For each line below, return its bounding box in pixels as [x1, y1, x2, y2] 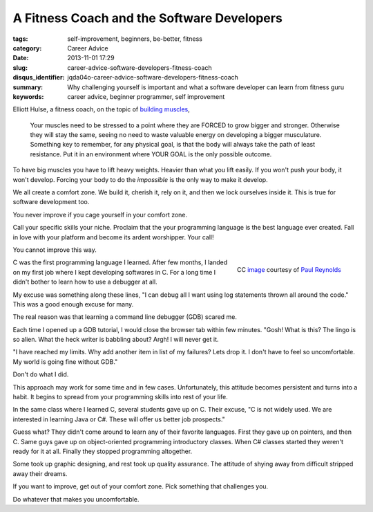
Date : [12, 54, 29, 62]
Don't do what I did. [12, 370, 69, 378]
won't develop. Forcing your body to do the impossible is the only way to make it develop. [12, 175, 269, 183]
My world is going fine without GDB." [12, 357, 118, 366]
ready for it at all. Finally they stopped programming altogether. [12, 447, 193, 455]
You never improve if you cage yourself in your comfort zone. [12, 210, 188, 219]
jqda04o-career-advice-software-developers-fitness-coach [67, 73, 238, 82]
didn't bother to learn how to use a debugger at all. [12, 277, 158, 286]
